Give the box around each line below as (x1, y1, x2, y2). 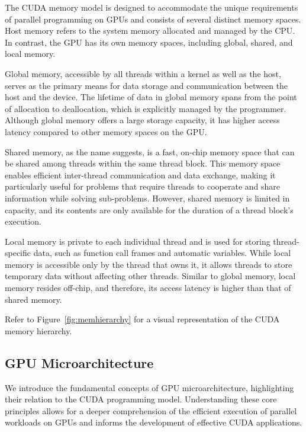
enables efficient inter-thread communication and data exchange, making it (5, 168, 276, 181)
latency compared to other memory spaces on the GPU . (5, 125, 207, 137)
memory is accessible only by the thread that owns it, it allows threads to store (5, 258, 292, 270)
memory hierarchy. (5, 324, 72, 337)
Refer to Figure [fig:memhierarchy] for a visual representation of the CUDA (5, 313, 280, 325)
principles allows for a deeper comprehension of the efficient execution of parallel (5, 404, 297, 417)
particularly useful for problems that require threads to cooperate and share (5, 180, 281, 193)
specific (5, 247, 31, 259)
